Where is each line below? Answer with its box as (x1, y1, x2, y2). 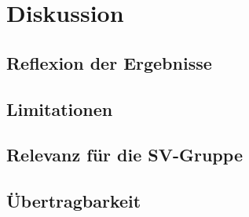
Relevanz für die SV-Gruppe (6, 143, 243, 167)
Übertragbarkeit (6, 189, 141, 213)
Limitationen (6, 96, 113, 121)
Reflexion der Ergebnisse (6, 50, 212, 74)
